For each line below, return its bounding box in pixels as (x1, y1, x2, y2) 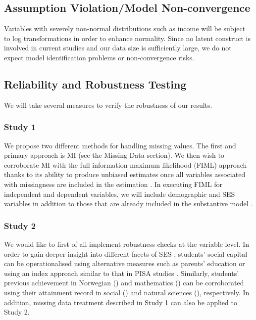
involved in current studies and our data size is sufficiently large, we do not (4, 43, 232, 53)
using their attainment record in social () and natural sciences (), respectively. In (4, 287, 250, 297)
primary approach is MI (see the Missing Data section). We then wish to (4, 150, 224, 160)
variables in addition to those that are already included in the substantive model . (4, 198, 253, 209)
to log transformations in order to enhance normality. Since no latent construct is (4, 33, 251, 43)
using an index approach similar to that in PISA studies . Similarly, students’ (4, 268, 239, 278)
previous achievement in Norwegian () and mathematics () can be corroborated (4, 277, 244, 288)
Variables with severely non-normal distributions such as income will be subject (4, 23, 246, 34)
